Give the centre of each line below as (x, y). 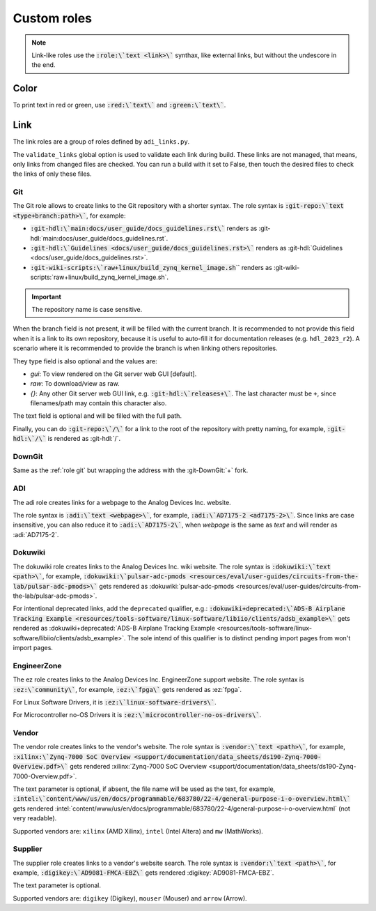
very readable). (35, 818)
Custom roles (53, 18)
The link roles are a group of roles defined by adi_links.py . (101, 142)
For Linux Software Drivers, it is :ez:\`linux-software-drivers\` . (115, 702)
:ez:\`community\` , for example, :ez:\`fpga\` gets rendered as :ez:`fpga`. (127, 689)
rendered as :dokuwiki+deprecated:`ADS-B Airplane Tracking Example (114, 628)
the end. (44, 65)
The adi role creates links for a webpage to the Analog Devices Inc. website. (122, 502)
